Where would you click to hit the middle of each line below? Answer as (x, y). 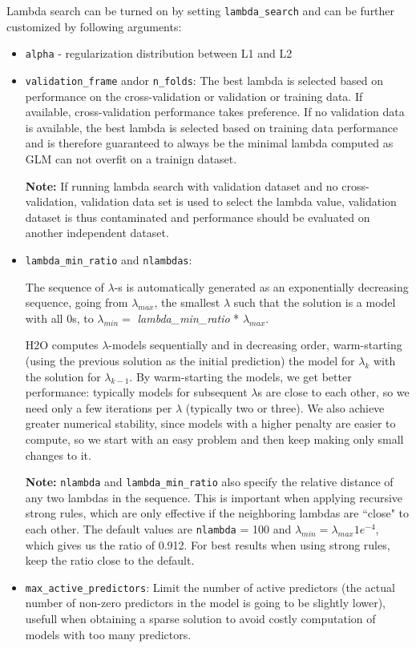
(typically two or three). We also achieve (285, 407)
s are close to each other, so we (333, 392)
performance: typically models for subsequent (136, 392)
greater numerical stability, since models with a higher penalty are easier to (210, 423)
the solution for (63, 376)
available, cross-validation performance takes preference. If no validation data (215, 112)
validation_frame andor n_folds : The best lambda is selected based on (204, 80)
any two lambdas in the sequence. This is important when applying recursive (214, 497)
